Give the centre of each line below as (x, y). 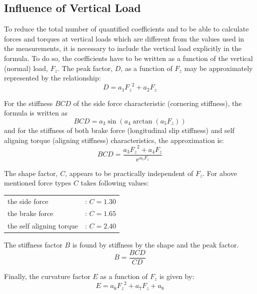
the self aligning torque (43, 226)
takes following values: (115, 183)
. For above (220, 173)
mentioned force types (38, 183)
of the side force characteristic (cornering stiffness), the (157, 103)
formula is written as (36, 113)
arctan (142, 121)
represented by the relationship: (52, 78)
